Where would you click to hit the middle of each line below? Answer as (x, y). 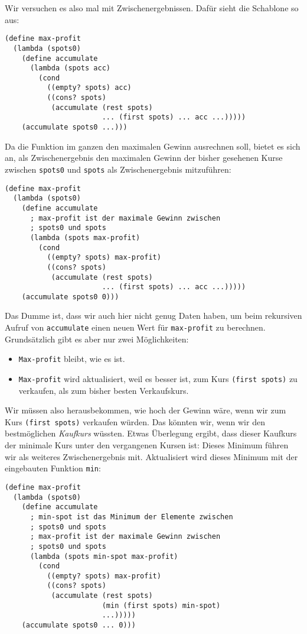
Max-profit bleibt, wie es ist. (72, 359)
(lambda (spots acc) (70, 68)
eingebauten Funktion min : (53, 468)
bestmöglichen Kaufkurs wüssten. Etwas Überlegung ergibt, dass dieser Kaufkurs (151, 433)
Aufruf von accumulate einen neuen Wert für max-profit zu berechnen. (135, 327)
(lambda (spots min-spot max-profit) (104, 556)
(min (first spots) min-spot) (161, 605)
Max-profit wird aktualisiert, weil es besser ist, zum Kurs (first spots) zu (158, 378)
